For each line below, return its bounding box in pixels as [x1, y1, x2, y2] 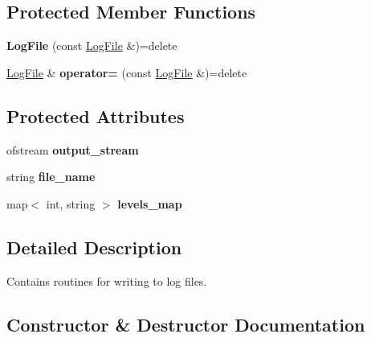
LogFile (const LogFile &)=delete [6, 37, 177, 54]
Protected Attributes [6, 103, 185, 128]
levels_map [117, 195, 182, 212]
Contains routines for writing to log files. [6, 272, 207, 289]
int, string [46, 195, 96, 212]
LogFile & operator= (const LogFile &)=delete [6, 64, 247, 80]
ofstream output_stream [6, 141, 139, 158]
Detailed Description [6, 234, 182, 259]
